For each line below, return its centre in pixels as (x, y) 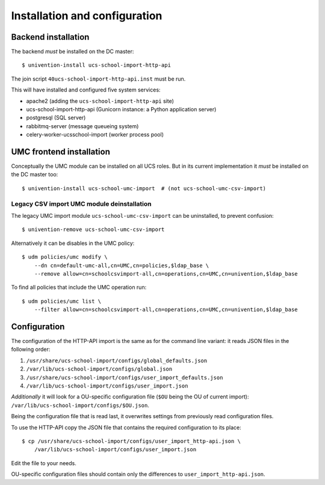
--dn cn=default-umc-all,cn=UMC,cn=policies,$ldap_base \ (122, 265)
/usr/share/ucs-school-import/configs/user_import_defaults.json (125, 377)
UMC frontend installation (61, 152)
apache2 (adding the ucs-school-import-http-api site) (100, 101)
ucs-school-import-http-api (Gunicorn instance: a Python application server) (121, 110)
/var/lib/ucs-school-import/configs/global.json (99, 369)
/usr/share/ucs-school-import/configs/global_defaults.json (117, 360)
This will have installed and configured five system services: (86, 90)
